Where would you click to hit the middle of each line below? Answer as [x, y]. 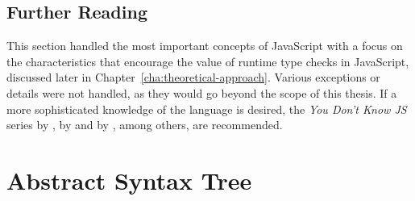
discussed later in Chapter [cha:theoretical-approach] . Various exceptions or [193, 77]
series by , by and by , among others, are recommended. [145, 125]
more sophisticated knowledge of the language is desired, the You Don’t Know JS [207, 109]
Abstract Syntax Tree [129, 180]
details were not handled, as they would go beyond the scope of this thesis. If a [202, 92]
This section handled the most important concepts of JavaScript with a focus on [205, 46]
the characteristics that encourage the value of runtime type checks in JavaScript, [208, 61]
